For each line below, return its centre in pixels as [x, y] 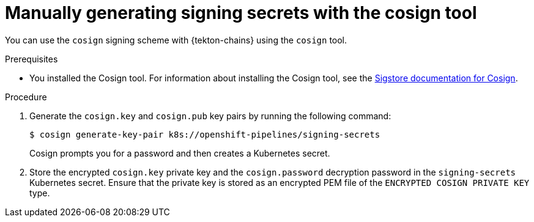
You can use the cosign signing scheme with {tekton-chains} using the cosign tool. [176, 40]
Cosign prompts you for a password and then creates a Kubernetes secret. [180, 153]
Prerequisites [32, 59]
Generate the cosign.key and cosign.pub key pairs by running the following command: [210, 116]
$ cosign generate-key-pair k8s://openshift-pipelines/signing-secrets [205, 134]
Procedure [26, 97]
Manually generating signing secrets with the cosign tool [241, 13]
